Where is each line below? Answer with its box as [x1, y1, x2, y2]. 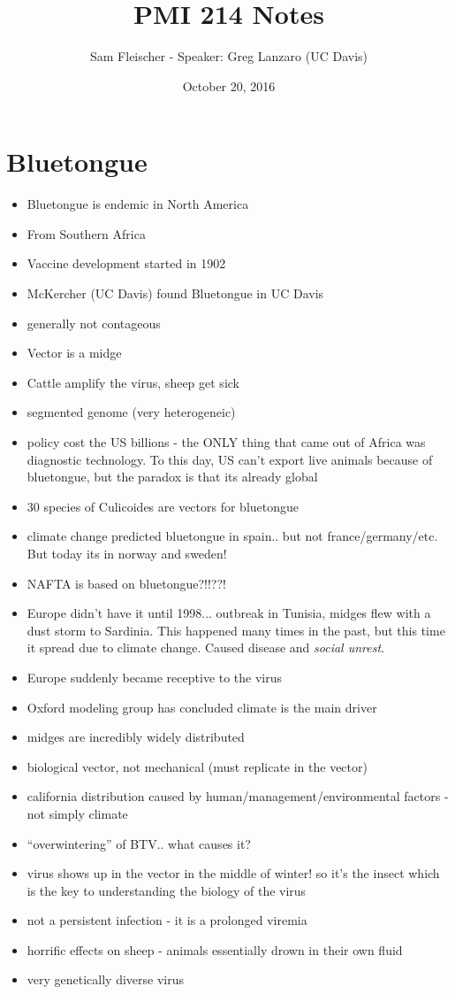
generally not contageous [27, 313, 161, 332]
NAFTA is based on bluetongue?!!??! [27, 574, 226, 592]
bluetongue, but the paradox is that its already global [27, 467, 318, 486]
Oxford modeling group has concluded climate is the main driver [27, 697, 377, 716]
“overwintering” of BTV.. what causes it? [27, 834, 251, 852]
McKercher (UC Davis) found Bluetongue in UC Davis [27, 284, 324, 303]
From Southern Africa [27, 224, 146, 243]
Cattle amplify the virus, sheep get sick [27, 373, 239, 391]
